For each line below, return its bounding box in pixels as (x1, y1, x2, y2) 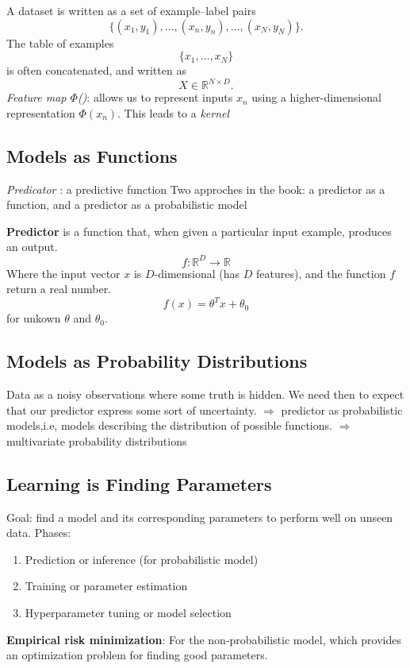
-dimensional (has (154, 264, 240, 281)
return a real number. (6, 280, 112, 297)
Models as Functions (6, 143, 178, 168)
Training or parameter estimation (25, 577, 188, 594)
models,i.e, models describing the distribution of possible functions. (6, 417, 332, 434)
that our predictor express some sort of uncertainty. (6, 401, 257, 418)
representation (6, 104, 75, 121)
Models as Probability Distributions (6, 349, 308, 373)
